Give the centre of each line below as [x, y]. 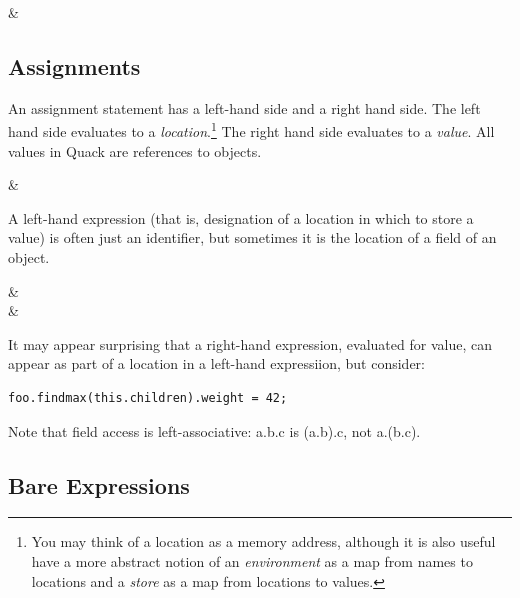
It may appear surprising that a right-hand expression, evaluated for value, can [250, 343]
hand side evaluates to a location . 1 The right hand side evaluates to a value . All [251, 130]
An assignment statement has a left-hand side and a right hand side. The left [244, 107]
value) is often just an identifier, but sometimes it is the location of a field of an [252, 237]
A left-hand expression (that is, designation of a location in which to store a [241, 217]
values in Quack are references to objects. [135, 150]
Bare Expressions [99, 484]
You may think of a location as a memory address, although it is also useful [263, 541]
